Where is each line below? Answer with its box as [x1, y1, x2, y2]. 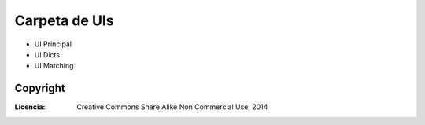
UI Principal [34, 39, 72, 49]
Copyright [14, 82, 66, 95]
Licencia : [14, 102, 46, 112]
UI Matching [34, 61, 74, 71]
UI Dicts [34, 50, 61, 59]
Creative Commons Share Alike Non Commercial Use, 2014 [76, 102, 268, 112]
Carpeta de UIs [14, 12, 114, 29]
